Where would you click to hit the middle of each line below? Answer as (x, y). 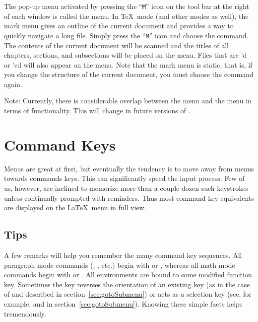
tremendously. (25, 313)
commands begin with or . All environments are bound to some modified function (128, 275)
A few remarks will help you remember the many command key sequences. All (123, 255)
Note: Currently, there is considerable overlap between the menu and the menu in (128, 101)
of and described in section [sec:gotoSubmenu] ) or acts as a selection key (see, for (128, 294)
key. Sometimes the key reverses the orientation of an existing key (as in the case (127, 284)
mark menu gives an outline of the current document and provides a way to (119, 26)
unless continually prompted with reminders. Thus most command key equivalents (129, 198)
